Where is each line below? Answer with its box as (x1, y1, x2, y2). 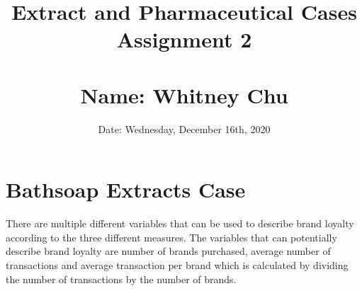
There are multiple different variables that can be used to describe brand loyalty (6, 216, 354, 231)
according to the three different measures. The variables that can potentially (6, 229, 337, 244)
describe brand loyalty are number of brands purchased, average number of (6, 244, 331, 258)
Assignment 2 (116, 25, 252, 54)
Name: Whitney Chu (80, 80, 288, 109)
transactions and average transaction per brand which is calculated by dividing (6, 258, 349, 272)
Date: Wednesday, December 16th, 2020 (98, 121, 271, 136)
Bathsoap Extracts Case (6, 175, 246, 204)
